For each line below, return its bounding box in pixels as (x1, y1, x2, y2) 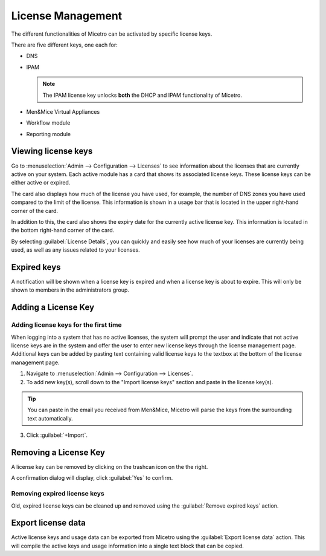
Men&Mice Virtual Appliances (26, 108, 100, 115)
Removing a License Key (11, 447, 106, 457)
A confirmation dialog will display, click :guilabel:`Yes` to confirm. (11, 474, 173, 482)
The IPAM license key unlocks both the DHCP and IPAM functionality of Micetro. (42, 91, 243, 99)
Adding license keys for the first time (11, 321, 122, 329)
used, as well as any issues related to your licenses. (11, 246, 140, 253)
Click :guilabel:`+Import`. (26, 431, 88, 439)
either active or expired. (11, 179, 71, 186)
